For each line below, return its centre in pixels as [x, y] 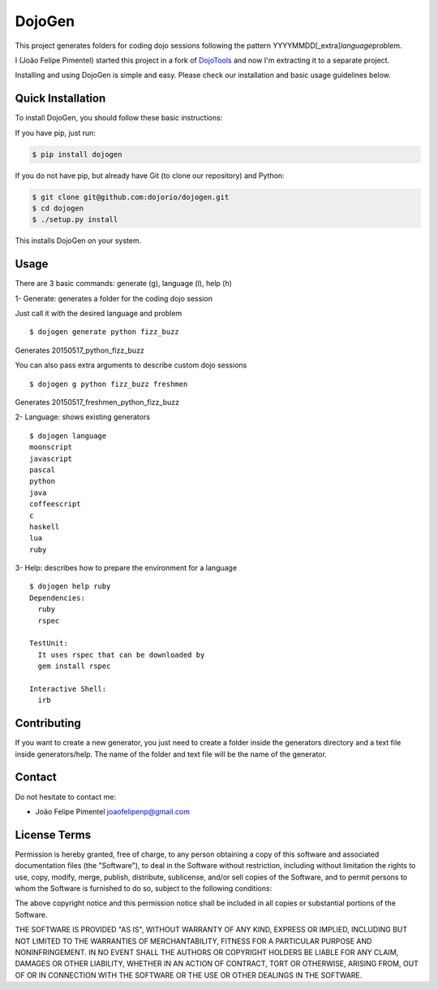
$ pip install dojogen [77, 154]
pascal [43, 470]
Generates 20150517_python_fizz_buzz [80, 350]
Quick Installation [60, 99]
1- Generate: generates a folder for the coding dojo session [114, 298]
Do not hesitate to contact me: [66, 797]
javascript [51, 458]
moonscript [51, 447]
